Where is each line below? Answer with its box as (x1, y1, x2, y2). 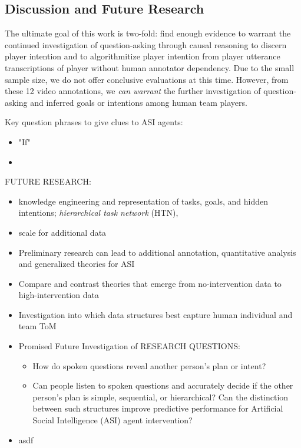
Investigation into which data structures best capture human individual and (18, 308, 293, 320)
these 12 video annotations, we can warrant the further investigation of (5, 85, 261, 97)
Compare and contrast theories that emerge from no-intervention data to (18, 277, 282, 289)
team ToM (18, 320, 57, 332)
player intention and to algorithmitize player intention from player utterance (5, 50, 280, 62)
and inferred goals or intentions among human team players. (30, 96, 247, 108)
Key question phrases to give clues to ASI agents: (5, 116, 183, 128)
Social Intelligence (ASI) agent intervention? (32, 414, 193, 426)
